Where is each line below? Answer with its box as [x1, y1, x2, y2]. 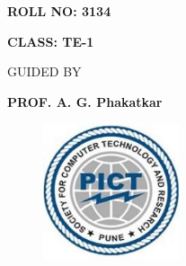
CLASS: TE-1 [7, 31, 94, 50]
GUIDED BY [7, 62, 82, 81]
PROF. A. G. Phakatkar [7, 92, 163, 111]
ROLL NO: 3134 [7, 2, 111, 20]
